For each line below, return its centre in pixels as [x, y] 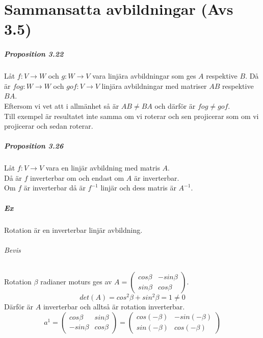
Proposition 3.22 [34, 54]
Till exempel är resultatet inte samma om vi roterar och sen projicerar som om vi [131, 116]
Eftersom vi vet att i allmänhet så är [62, 105]
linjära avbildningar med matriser [154, 86]
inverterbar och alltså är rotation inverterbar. [114, 307]
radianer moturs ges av [76, 281]
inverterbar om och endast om [77, 177]
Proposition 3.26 [34, 146]
